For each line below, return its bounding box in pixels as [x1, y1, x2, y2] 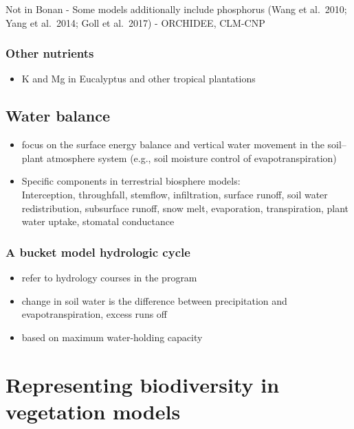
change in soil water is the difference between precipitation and [21, 293, 287, 308]
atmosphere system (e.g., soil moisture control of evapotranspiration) [46, 150, 337, 165]
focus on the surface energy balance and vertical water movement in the [21, 137, 324, 152]
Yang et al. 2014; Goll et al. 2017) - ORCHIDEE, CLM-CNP [5, 15, 265, 30]
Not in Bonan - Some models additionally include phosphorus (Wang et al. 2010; [5, 2, 347, 16]
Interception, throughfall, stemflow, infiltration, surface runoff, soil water [21, 187, 328, 201]
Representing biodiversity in [5, 370, 280, 398]
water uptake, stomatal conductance [21, 214, 175, 229]
